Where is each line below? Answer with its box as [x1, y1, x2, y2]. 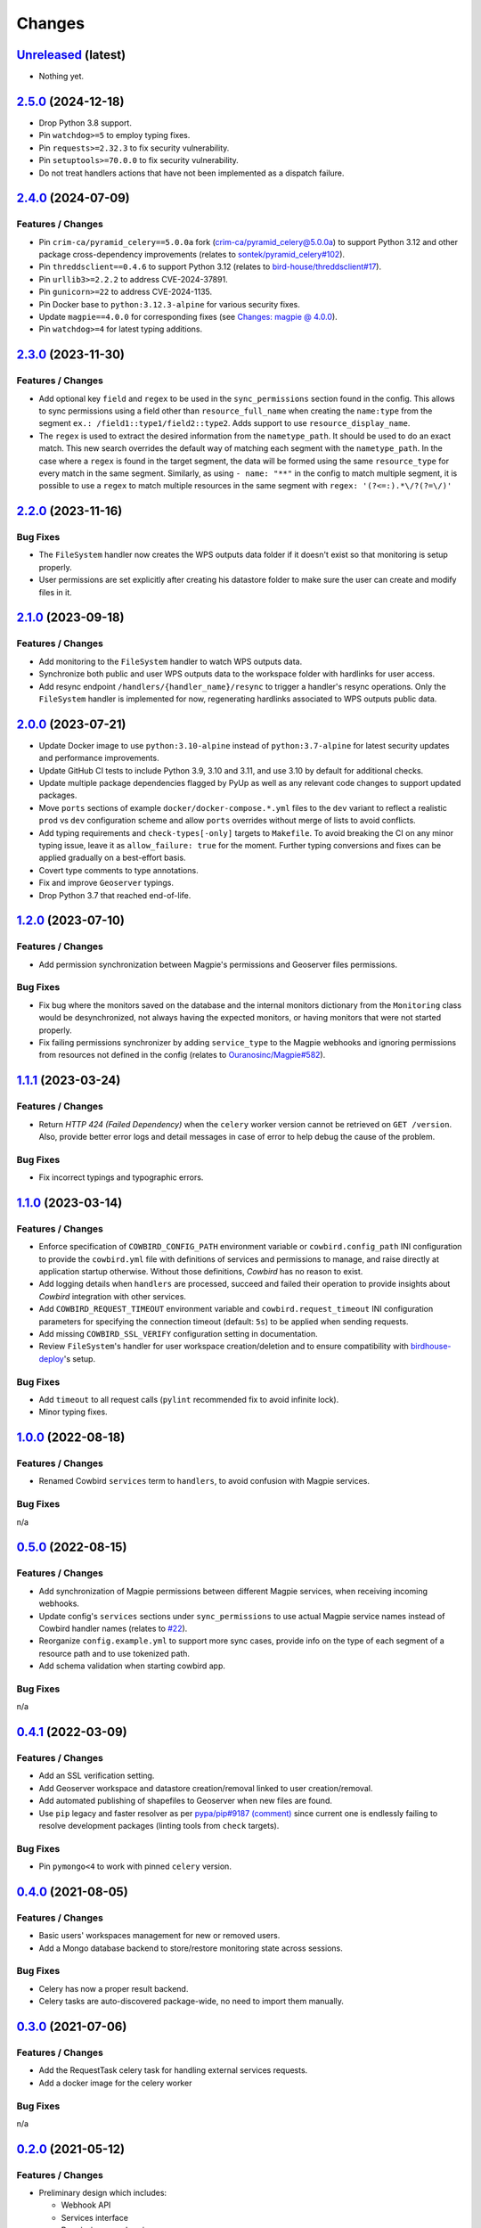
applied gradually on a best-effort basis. [38, 852, 186, 864]
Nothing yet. [38, 71, 85, 82]
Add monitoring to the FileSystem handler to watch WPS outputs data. [38, 656, 303, 667]
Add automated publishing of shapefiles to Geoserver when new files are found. [38, 1796, 333, 1806]
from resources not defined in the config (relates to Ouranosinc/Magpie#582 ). [38, 1050, 326, 1061]
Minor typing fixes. [38, 1406, 108, 1417]
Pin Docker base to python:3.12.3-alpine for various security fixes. [38, 299, 300, 309]
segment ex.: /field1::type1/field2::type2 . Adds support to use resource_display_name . [38, 418, 411, 429]
